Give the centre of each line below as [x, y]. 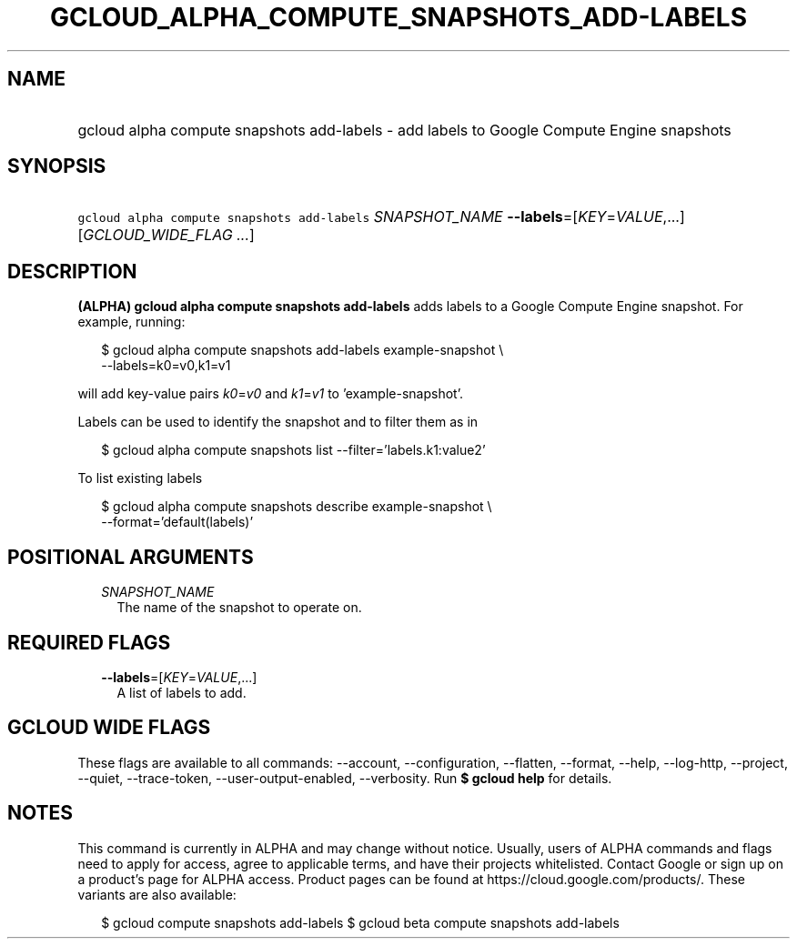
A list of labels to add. [182, 692]
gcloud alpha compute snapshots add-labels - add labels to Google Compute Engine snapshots [404, 130]
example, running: [131, 322]
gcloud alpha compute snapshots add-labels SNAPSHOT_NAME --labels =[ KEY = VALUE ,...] [381, 217]
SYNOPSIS [57, 166]
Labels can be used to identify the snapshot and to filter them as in [278, 422]
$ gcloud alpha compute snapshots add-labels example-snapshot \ [303, 350]
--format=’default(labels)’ [177, 522]
